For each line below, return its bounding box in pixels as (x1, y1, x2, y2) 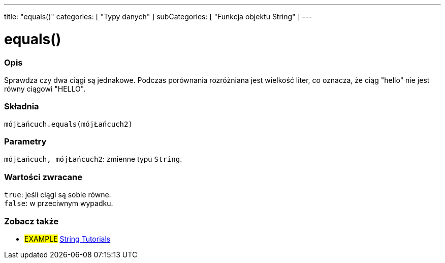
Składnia (4, 101, 39, 112)
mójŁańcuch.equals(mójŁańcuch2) (4, 120, 133, 128)
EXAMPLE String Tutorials (24, 234, 111, 243)
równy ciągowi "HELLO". (4, 84, 86, 93)
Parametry (4, 136, 47, 147)
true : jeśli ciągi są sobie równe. (4, 190, 111, 199)
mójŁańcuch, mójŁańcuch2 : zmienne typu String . (4, 155, 182, 164)
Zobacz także (4, 216, 59, 226)
